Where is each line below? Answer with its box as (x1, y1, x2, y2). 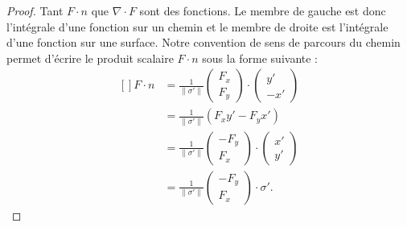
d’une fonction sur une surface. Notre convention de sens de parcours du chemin (6, 34, 401, 51)
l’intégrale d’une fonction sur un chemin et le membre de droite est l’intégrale (6, 18, 388, 35)
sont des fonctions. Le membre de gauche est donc (139, 2, 386, 19)
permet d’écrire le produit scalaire (6, 49, 174, 66)
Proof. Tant (6, 2, 64, 19)
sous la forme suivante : (202, 49, 319, 66)
